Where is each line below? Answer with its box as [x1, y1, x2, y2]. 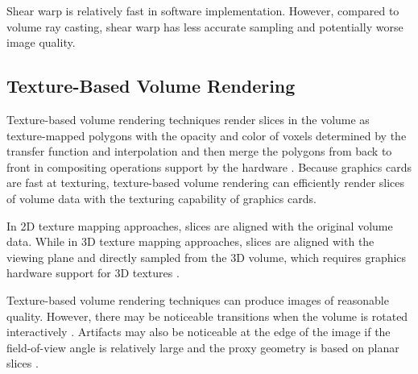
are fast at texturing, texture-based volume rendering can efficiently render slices [6, 174, 405, 191]
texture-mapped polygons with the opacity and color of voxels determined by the [6, 127, 407, 143]
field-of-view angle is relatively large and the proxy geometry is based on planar [6, 339, 399, 355]
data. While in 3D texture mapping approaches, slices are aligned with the [6, 233, 375, 250]
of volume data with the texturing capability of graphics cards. [6, 189, 317, 206]
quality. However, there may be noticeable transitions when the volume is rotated [6, 307, 408, 324]
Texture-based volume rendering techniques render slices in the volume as [6, 110, 370, 127]
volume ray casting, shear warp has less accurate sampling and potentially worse [6, 18, 404, 35]
